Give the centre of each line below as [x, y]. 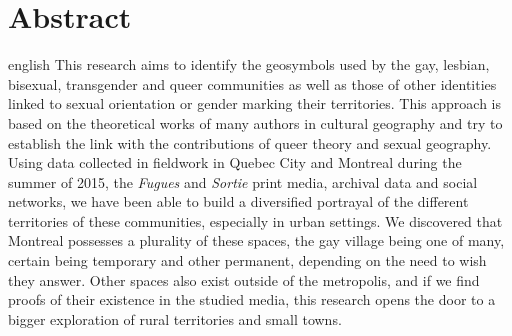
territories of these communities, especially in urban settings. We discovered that [255, 220]
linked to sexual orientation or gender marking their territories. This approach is [255, 103]
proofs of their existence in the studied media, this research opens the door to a [252, 299]
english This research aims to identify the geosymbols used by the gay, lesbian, [249, 64]
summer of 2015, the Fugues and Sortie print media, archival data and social [243, 181]
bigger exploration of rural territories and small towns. [175, 318]
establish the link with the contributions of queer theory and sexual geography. [250, 142]
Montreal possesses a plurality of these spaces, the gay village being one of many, [256, 240]
